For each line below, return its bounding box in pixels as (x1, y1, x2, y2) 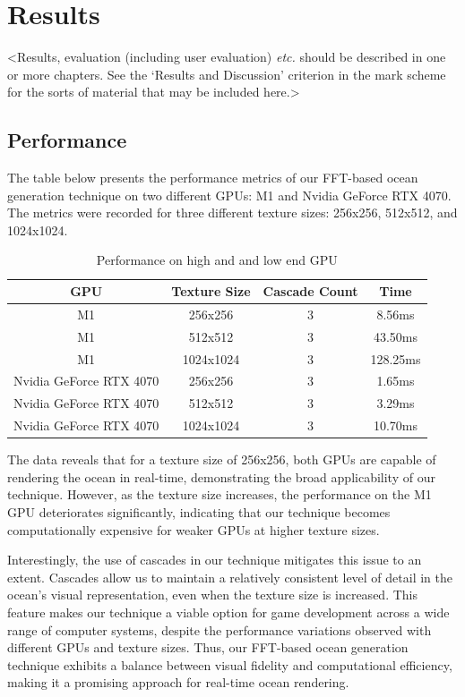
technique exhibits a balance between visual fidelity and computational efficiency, (7, 655, 452, 674)
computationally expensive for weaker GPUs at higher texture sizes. (7, 520, 380, 539)
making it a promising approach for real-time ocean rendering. (7, 673, 349, 692)
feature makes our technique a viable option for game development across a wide (7, 602, 450, 621)
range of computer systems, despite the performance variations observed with (7, 620, 432, 639)
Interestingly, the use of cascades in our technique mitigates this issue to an (7, 550, 422, 569)
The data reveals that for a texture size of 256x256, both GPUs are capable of (7, 450, 436, 469)
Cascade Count (263, 282, 358, 301)
